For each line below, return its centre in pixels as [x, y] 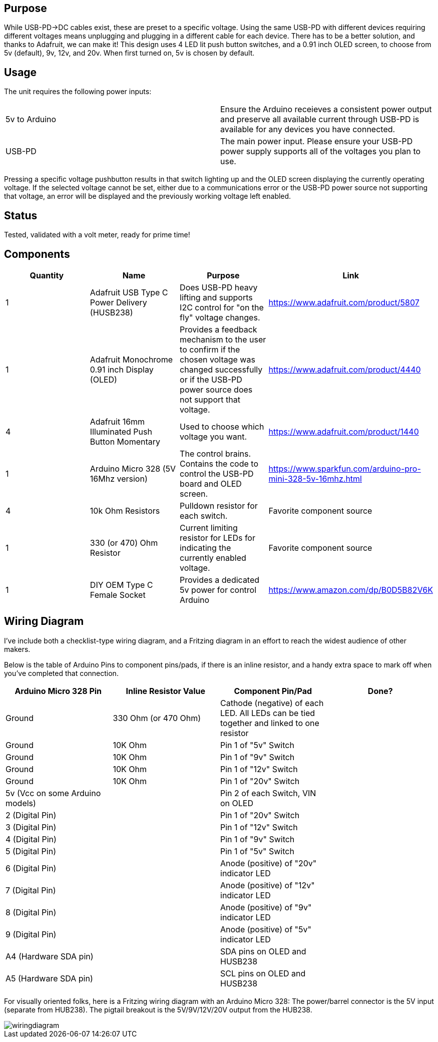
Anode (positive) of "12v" [268, 885]
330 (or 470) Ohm [124, 543]
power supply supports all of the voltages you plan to [321, 151]
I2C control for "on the [222, 307]
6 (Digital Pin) [31, 868]
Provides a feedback [218, 329]
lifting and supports [216, 297]
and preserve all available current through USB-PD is [320, 119]
